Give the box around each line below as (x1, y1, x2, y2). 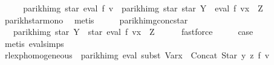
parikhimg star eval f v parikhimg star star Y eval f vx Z (23, 2, 263, 14)
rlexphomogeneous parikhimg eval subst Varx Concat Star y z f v (4, 49, 270, 61)
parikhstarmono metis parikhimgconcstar (4, 13, 188, 26)
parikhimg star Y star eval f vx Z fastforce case (13, 25, 253, 38)
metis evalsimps (4, 37, 64, 49)
